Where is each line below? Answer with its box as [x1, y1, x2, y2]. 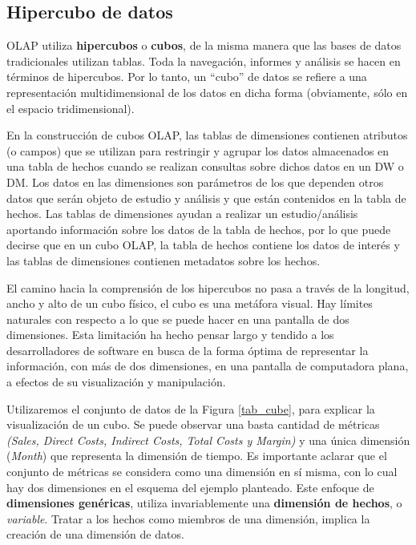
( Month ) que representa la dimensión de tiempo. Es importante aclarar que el [6, 447, 387, 464]
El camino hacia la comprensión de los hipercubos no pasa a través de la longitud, [6, 279, 410, 296]
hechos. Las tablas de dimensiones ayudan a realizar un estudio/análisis [6, 205, 358, 222]
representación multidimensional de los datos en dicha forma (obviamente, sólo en [6, 83, 408, 100]
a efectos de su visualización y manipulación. [6, 373, 226, 390]
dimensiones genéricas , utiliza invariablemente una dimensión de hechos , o [6, 495, 402, 511]
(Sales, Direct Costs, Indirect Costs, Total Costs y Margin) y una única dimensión [6, 431, 410, 448]
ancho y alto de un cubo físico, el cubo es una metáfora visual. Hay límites [6, 295, 373, 312]
